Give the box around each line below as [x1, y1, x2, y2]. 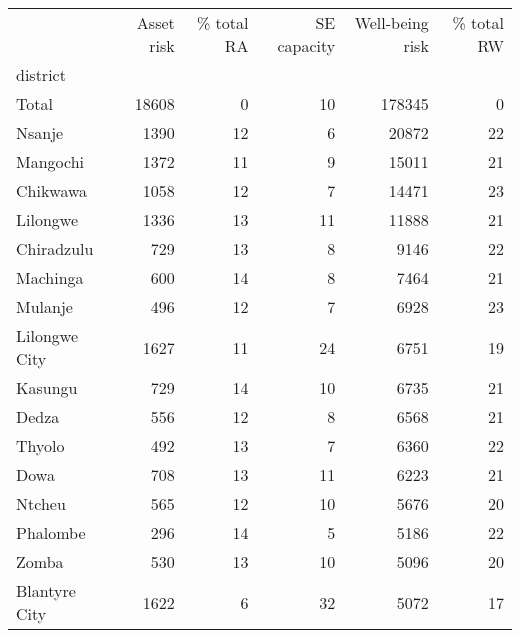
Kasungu [16, 376, 78, 399]
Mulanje [16, 295, 73, 318]
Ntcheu [16, 492, 66, 515]
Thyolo [16, 434, 65, 457]
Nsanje [16, 121, 64, 144]
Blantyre [16, 579, 76, 602]
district [16, 63, 66, 86]
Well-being [354, 11, 429, 34]
